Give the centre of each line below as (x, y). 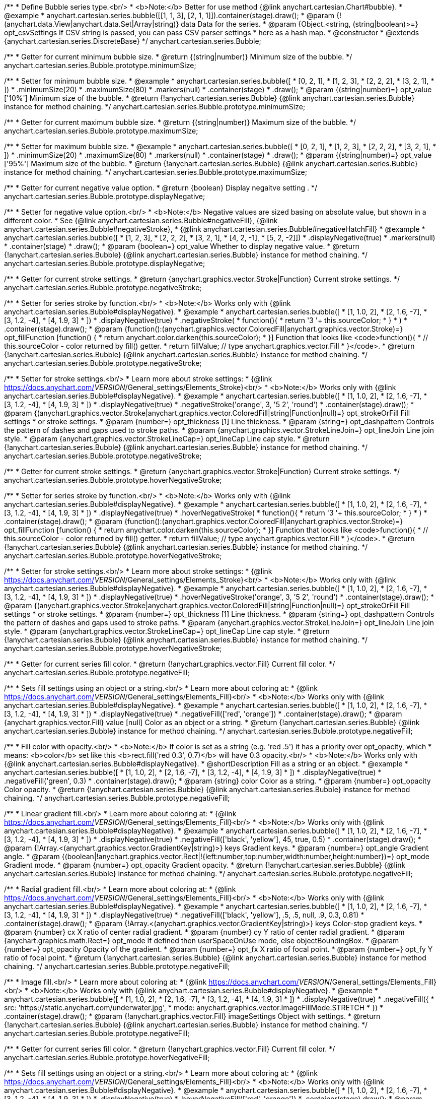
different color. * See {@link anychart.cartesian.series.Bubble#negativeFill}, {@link (141, 220)
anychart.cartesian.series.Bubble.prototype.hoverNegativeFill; (107, 1057)
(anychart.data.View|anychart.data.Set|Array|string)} (92, 24)
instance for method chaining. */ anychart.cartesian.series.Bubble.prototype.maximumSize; (156, 172)
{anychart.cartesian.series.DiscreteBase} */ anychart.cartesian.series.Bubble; (133, 41)
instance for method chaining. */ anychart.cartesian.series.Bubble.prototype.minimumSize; (155, 107)
